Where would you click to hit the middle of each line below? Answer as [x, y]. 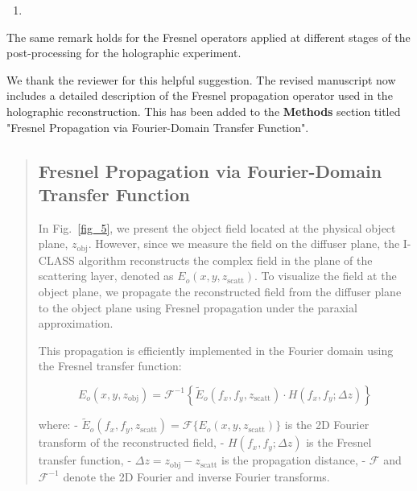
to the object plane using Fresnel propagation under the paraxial [198, 307]
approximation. [76, 323]
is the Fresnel [339, 442]
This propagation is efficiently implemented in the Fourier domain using [216, 350]
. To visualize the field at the [326, 276]
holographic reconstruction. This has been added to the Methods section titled [204, 111]
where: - [58, 425]
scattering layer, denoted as [106, 276]
